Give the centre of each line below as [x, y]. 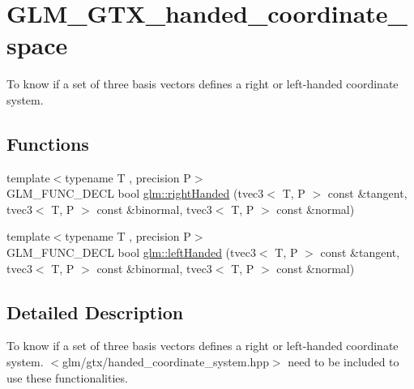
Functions [48, 143]
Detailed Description [95, 312]
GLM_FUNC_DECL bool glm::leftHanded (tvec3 [131, 252]
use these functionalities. [67, 377]
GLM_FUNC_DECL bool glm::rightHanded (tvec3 [135, 193]
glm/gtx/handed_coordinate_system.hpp [165, 362]
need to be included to [344, 362]
